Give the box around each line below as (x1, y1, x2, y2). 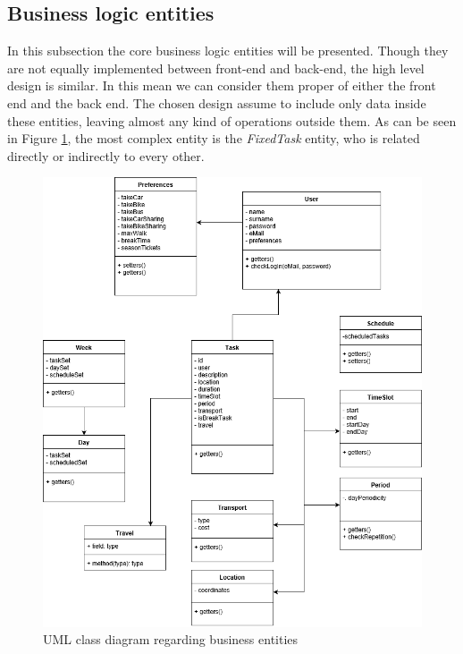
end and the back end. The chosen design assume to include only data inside (7, 93, 426, 112)
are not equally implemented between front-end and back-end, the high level (7, 58, 425, 77)
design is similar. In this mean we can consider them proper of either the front (7, 76, 436, 95)
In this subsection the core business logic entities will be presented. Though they (7, 41, 449, 60)
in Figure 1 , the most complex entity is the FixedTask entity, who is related (7, 129, 420, 148)
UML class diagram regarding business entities (43, 630, 299, 649)
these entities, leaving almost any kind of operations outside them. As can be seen (7, 111, 457, 130)
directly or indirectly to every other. (7, 146, 205, 165)
